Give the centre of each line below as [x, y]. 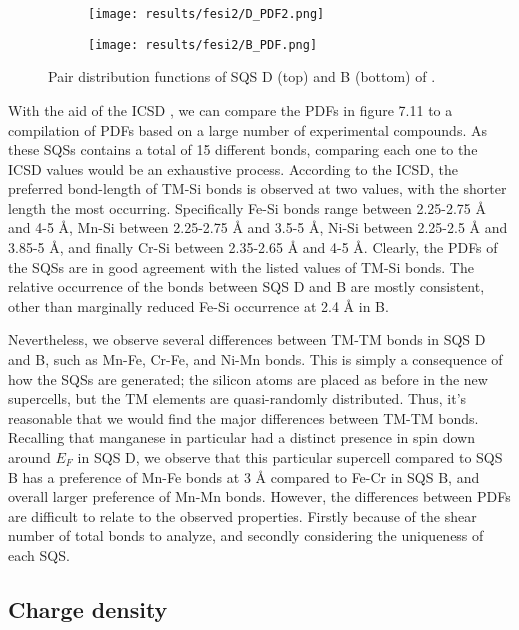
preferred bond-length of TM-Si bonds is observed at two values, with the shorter [257, 188]
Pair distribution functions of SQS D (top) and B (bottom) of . [242, 76]
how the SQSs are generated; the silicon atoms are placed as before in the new [248, 378]
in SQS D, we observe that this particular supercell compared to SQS [290, 457]
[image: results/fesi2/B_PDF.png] [203, 44]
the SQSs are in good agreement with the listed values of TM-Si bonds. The [241, 266]
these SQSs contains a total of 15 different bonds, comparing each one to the [243, 149]
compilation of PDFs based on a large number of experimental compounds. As [247, 129]
